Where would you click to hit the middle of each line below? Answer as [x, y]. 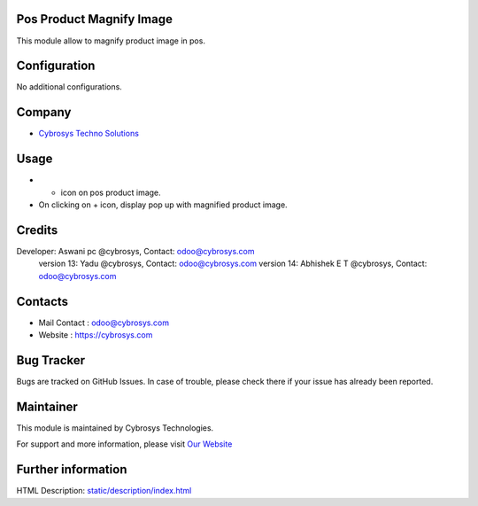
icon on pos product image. [111, 192]
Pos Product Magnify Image [94, 19]
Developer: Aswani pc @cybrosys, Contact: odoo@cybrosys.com [136, 251]
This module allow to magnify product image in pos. [111, 41]
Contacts [42, 301]
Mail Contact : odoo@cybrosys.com [104, 323]
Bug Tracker [51, 360]
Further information [72, 470]
